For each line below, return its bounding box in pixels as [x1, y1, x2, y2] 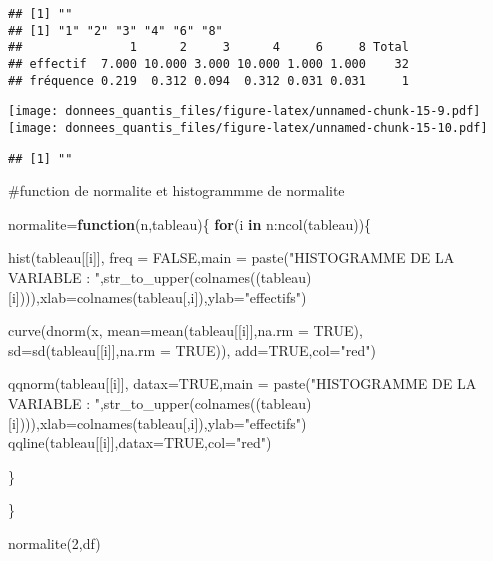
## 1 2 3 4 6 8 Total [8, 40, 409, 55]
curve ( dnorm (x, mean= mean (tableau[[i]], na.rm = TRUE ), [8, 320, 363, 341]
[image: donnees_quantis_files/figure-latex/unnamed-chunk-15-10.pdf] [8, 120, 488, 135]
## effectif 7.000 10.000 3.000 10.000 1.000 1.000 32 [8, 56, 409, 71]
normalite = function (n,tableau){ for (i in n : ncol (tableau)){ [8, 213, 372, 234]
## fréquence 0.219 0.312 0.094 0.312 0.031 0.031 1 [8, 73, 409, 88]
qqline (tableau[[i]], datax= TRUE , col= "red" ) [8, 432, 272, 453]
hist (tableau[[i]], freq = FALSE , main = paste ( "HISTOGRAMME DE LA [8, 247, 455, 268]
